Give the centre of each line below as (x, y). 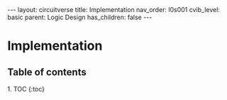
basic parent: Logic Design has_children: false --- (80, 17)
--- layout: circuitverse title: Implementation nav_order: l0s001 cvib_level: (113, 10)
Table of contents (47, 72)
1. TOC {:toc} (26, 89)
